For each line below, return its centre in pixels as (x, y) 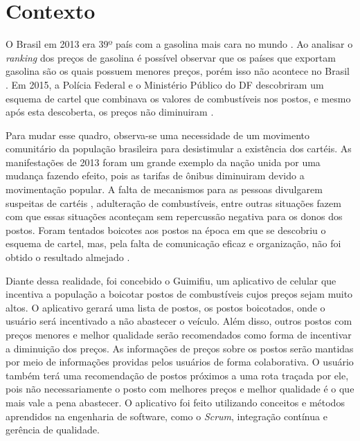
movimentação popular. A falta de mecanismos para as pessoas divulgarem (164, 189)
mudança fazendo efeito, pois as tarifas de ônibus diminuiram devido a (155, 175)
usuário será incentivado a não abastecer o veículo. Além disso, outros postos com (179, 321)
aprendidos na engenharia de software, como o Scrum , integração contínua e (166, 416)
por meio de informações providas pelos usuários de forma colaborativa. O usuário (180, 362)
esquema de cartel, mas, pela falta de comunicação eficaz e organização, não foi (173, 243)
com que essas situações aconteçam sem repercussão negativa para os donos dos (174, 216)
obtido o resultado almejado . (68, 257)
